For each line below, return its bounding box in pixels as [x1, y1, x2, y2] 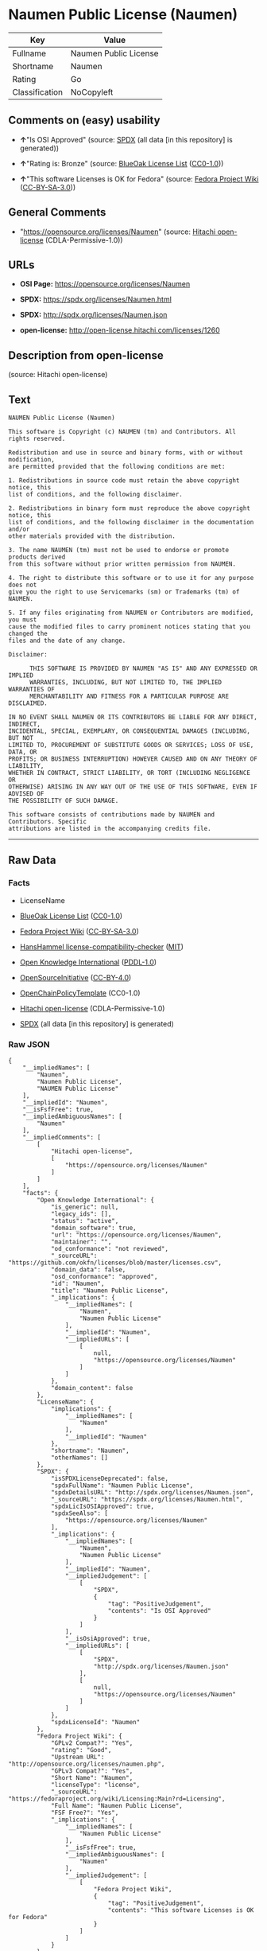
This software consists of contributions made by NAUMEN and [8, 811, 215, 819]
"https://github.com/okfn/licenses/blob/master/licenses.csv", [8, 1259, 222, 1267]
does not [8, 581, 37, 589]
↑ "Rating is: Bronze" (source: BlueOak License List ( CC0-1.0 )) [19, 158, 224, 168]
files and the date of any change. [8, 637, 126, 644]
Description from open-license [8, 349, 164, 362]
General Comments [8, 205, 106, 220]
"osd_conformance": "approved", [50, 1272, 158, 1280]
